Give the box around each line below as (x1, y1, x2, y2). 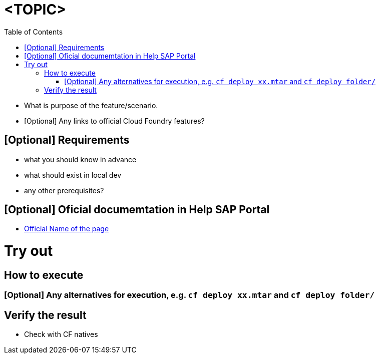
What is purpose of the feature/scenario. (24, 101, 158, 110)
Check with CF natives (24, 330, 98, 339)
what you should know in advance (24, 155, 137, 164)
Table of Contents (4, 27, 63, 36)
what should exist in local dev (24, 170, 122, 179)
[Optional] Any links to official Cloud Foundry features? (24, 116, 205, 125)
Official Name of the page (24, 224, 109, 233)
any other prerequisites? (24, 186, 104, 195)
